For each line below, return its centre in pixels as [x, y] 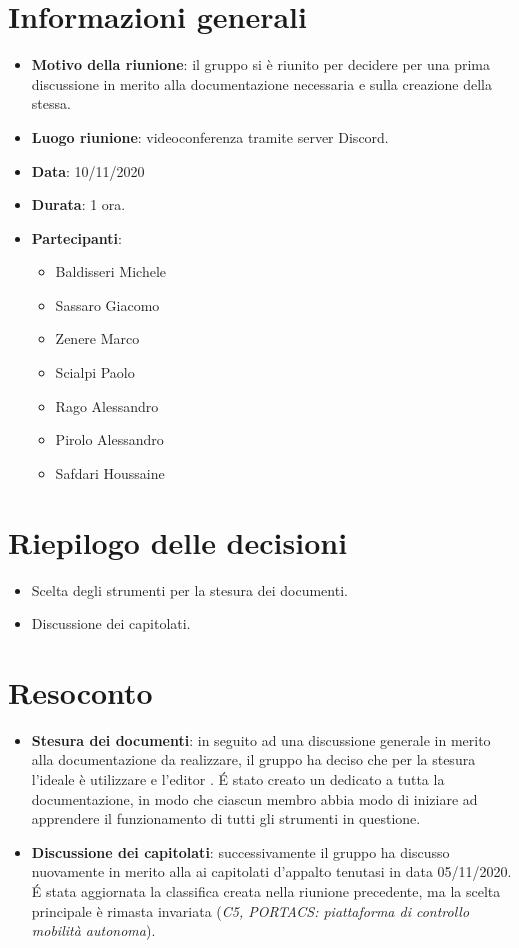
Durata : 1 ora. [78, 204]
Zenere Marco [97, 338]
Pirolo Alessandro [109, 439]
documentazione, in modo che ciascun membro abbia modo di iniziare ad [254, 798]
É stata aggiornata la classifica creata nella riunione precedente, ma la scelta [266, 891]
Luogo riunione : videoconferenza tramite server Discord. [210, 136]
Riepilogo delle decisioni [178, 541]
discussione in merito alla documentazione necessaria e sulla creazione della [261, 83]
